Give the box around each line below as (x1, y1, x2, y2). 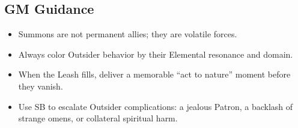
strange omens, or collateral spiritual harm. (18, 112, 178, 124)
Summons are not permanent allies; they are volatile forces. (18, 28, 237, 40)
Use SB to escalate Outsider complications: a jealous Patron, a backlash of (18, 100, 293, 112)
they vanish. (18, 79, 63, 92)
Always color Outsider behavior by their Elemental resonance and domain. (18, 47, 293, 60)
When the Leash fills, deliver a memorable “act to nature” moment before (18, 68, 291, 81)
